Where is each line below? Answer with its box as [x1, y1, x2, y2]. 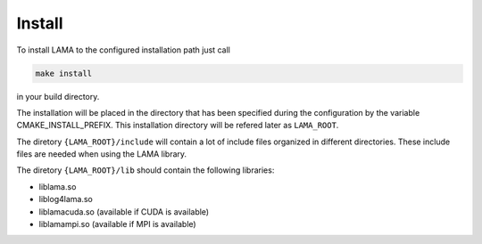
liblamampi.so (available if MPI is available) [38, 219, 196, 230]
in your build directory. [16, 91, 100, 102]
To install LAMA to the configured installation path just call [16, 45, 231, 55]
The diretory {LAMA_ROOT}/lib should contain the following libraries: [16, 165, 275, 175]
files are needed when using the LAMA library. [16, 149, 187, 159]
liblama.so [38, 181, 77, 191]
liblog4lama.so [38, 194, 93, 205]
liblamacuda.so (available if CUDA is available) [38, 206, 210, 217]
